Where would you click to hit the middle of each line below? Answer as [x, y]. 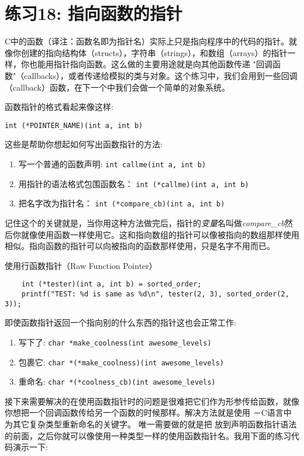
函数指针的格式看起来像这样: [59, 107]
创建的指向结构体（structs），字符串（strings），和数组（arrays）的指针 [154, 52]
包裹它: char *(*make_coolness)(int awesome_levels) [121, 362]
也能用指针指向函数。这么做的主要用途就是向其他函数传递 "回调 [151, 64]
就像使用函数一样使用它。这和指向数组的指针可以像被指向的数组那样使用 [160, 234]
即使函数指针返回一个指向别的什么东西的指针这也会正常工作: [120, 322]
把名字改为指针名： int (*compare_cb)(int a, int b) [122, 203]
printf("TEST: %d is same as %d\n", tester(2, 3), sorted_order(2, [155, 294]
